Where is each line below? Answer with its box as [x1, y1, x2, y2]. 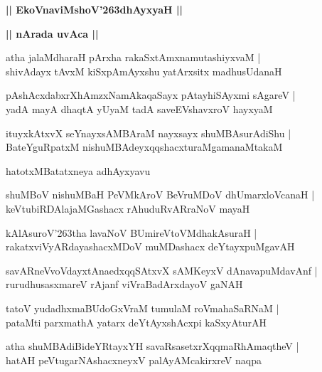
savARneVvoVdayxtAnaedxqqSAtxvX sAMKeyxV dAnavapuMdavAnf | [6, 262, 318, 277]
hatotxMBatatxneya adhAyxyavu [6, 163, 151, 178]
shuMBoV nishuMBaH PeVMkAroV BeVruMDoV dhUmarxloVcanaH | [6, 187, 315, 202]
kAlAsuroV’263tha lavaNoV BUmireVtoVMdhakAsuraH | [6, 225, 257, 240]
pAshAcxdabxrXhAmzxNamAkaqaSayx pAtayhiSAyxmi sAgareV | [6, 87, 296, 102]
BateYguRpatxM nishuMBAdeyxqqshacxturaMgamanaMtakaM [6, 139, 283, 154]
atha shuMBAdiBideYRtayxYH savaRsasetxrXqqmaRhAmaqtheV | [6, 339, 299, 354]
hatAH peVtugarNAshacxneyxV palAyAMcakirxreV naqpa [6, 352, 262, 367]
